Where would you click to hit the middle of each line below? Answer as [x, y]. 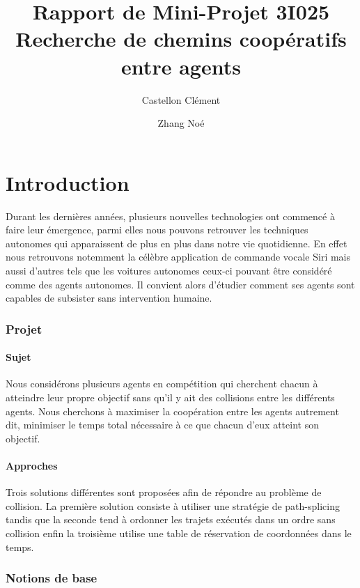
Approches [32, 465]
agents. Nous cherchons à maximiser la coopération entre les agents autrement [172, 411]
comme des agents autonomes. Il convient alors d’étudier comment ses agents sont [180, 284]
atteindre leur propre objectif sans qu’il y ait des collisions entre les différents [170, 397]
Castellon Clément [181, 99]
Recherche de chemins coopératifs [181, 39]
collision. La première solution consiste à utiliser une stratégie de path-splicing [173, 505]
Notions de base [52, 578]
